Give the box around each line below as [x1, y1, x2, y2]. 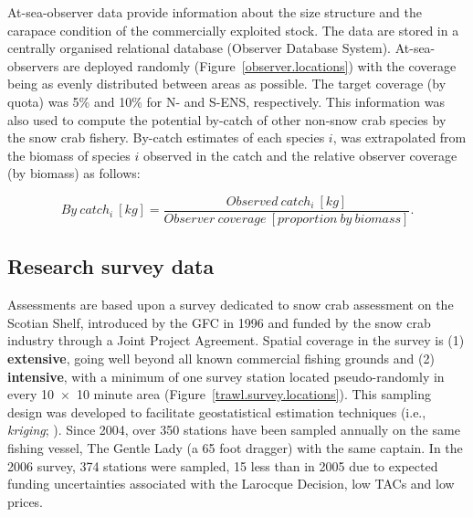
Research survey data [7, 252, 215, 280]
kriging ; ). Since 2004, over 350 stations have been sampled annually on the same [7, 420, 460, 439]
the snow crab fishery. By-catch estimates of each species [7, 128, 325, 147]
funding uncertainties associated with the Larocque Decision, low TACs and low [7, 474, 455, 493]
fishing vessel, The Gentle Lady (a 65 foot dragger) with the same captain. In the [7, 438, 463, 457]
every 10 [7, 385, 54, 404]
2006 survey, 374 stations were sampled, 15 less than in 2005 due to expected [7, 456, 438, 475]
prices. [7, 491, 44, 511]
